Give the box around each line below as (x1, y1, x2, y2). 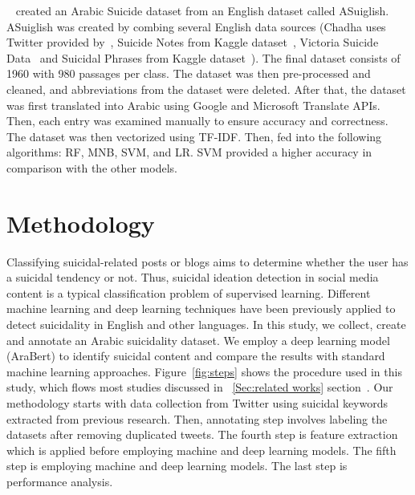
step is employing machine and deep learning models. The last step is (6, 457, 348, 474)
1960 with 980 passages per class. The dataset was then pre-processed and (6, 65, 371, 82)
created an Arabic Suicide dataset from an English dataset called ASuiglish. (15, 2, 389, 18)
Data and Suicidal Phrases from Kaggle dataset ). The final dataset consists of (6, 49, 401, 66)
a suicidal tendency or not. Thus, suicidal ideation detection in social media (6, 269, 379, 286)
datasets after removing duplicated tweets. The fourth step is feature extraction (6, 426, 398, 443)
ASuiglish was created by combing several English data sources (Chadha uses (6, 18, 386, 34)
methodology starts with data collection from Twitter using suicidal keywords (6, 395, 388, 411)
